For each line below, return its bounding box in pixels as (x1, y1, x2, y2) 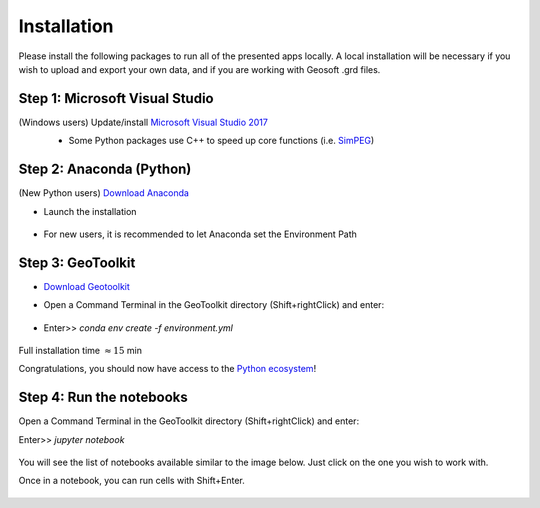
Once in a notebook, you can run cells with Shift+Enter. (18, 475, 245, 487)
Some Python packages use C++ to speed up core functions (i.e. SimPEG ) (68, 135, 375, 147)
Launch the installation (43, 205, 137, 217)
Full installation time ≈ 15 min (18, 345, 142, 356)
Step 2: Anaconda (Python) (18, 161, 192, 178)
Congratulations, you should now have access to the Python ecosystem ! (18, 363, 317, 375)
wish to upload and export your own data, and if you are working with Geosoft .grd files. (18, 63, 381, 75)
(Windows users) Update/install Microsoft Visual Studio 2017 (18, 116, 269, 128)
